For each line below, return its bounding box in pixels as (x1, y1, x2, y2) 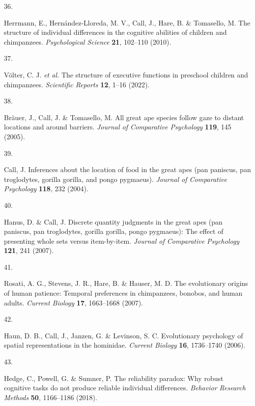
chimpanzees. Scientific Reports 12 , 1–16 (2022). (4, 79, 150, 89)
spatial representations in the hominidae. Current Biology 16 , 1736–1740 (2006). (4, 340, 246, 350)
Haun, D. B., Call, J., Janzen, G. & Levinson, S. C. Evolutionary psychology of (4, 330, 243, 340)
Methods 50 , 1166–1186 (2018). (4, 392, 97, 402)
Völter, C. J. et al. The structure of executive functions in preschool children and (4, 69, 248, 79)
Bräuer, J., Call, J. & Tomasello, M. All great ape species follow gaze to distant (4, 112, 244, 122)
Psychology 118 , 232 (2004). (4, 183, 88, 194)
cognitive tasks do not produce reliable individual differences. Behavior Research (4, 382, 246, 393)
